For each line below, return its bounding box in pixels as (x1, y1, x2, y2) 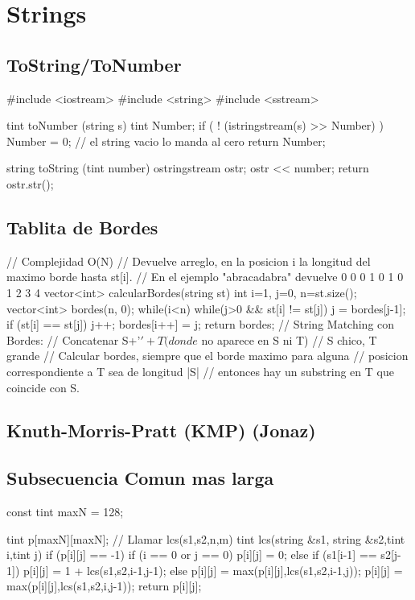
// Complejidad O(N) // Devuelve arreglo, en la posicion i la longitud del (6, 252, 371, 269)
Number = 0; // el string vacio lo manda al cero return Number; (6, 132, 326, 149)
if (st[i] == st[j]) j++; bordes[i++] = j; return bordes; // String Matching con (6, 316, 395, 333)
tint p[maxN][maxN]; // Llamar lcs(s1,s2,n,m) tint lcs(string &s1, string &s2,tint (6, 530, 405, 547)
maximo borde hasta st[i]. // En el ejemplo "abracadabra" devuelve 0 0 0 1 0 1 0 (6, 268, 404, 285)
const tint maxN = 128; (6, 503, 124, 520)
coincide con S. (6, 379, 80, 395)
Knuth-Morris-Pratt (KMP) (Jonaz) (6, 418, 316, 443)
